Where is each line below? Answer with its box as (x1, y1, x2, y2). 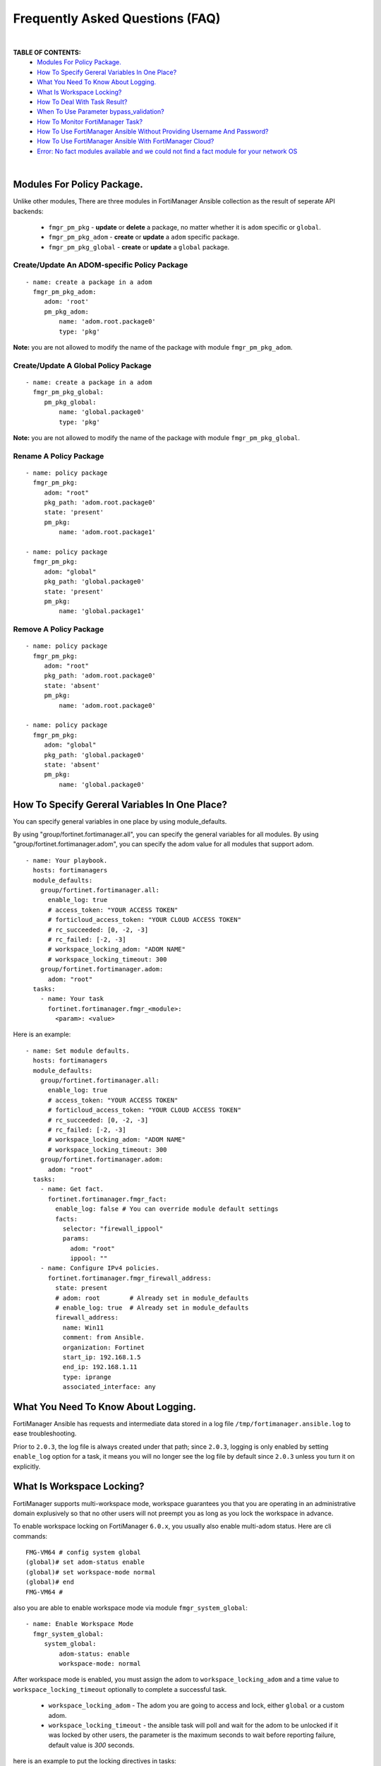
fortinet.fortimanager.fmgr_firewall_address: (47, 1274, 212, 1282)
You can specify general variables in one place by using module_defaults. (13, 817, 227, 826)
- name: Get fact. (40, 1185, 104, 1193)
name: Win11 (62, 1323, 104, 1332)
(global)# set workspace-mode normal (25, 1568, 157, 1576)
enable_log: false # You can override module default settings (55, 1205, 279, 1213)
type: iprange (62, 1373, 111, 1381)
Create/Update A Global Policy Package (13, 360, 152, 370)
